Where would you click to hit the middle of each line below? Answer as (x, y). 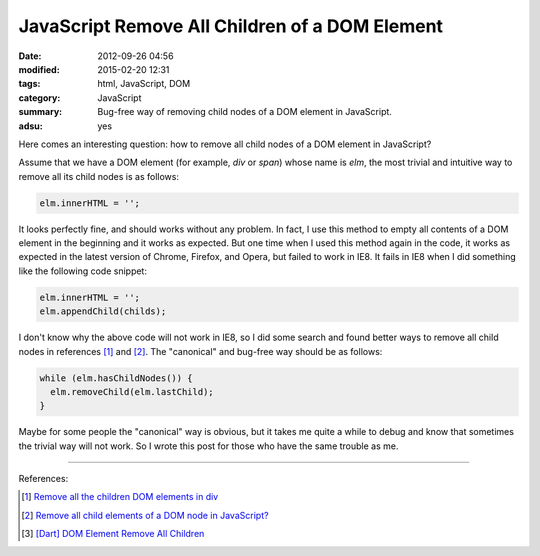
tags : (29, 84)
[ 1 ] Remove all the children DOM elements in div (120, 497)
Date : (30, 56)
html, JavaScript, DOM (144, 84)
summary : (40, 112)
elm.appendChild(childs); (103, 311)
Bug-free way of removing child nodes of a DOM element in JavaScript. (244, 112)
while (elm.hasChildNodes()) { (116, 378)
